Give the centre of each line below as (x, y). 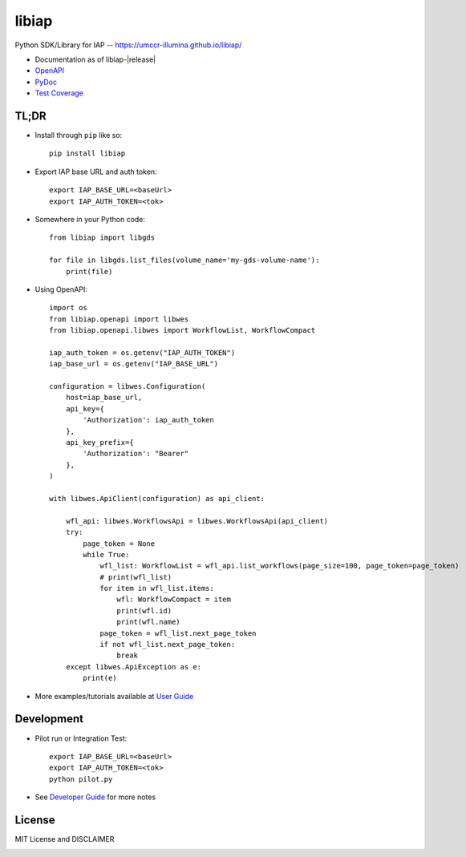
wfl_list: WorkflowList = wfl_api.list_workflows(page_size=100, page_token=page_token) (280, 566)
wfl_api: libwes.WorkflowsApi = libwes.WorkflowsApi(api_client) (197, 521)
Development (49, 719)
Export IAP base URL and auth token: (96, 172)
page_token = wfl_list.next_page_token (178, 633)
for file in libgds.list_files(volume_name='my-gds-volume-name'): (184, 260)
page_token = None (119, 544)
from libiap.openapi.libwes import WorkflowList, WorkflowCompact (182, 330)
